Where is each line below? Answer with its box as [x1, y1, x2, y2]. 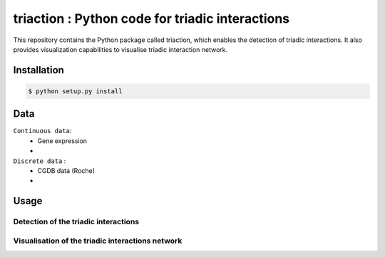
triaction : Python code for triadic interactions [13, 11, 290, 26]
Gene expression [37, 136, 88, 145]
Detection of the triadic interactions [13, 217, 139, 227]
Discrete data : [13, 157, 66, 165]
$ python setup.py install [28, 87, 123, 95]
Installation [13, 64, 64, 76]
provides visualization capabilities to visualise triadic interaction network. [13, 45, 228, 53]
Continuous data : [13, 127, 72, 135]
